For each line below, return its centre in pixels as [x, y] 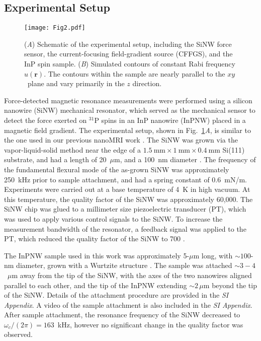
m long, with [213, 255]
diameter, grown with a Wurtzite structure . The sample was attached [124, 265]
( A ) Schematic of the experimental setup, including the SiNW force [128, 44]
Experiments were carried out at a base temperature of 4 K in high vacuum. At [127, 189]
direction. [147, 83]
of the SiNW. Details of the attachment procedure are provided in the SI [116, 295]
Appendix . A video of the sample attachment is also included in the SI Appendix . [128, 304]
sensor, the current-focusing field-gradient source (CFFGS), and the [128, 54]
